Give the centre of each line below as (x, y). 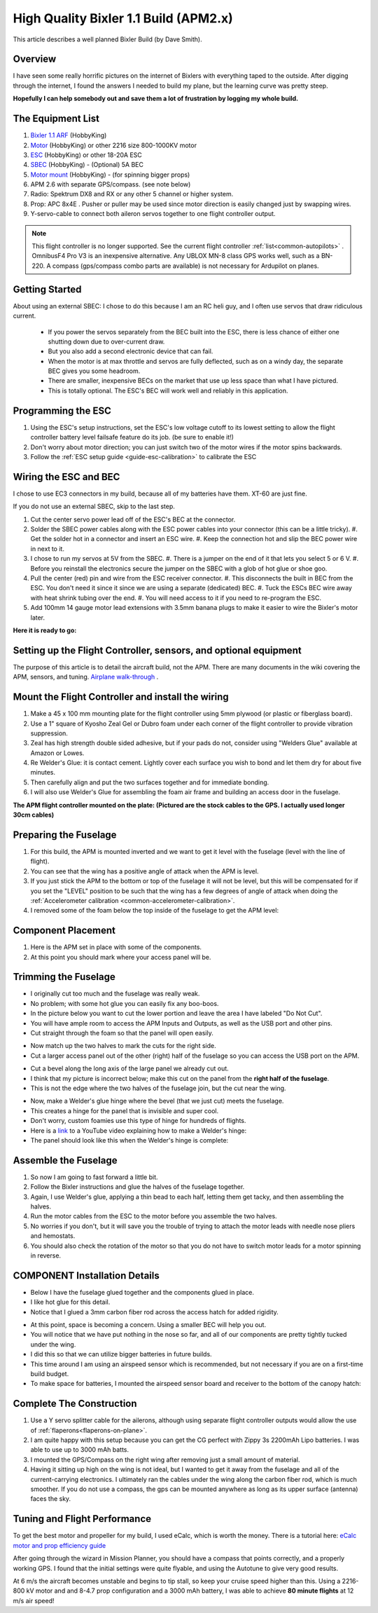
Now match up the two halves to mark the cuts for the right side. (123, 1046)
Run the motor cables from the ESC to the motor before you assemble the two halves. (154, 1216)
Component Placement (64, 931)
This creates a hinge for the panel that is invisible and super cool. (125, 1110)
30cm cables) (34, 815)
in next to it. (47, 549)
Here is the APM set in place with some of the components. (116, 947)
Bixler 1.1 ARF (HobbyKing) (69, 135)
